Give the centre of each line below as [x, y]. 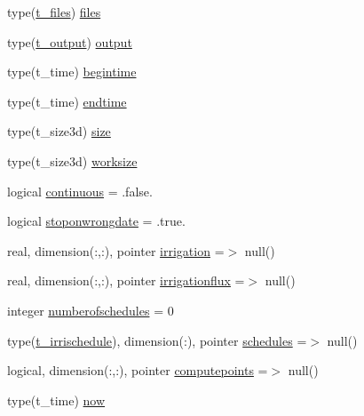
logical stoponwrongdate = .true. [96, 221]
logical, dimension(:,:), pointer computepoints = [138, 370]
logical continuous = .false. [80, 191]
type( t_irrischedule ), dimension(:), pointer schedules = [157, 340]
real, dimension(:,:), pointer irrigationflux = [126, 280]
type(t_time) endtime [67, 101]
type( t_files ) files [54, 12]
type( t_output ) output [70, 41]
